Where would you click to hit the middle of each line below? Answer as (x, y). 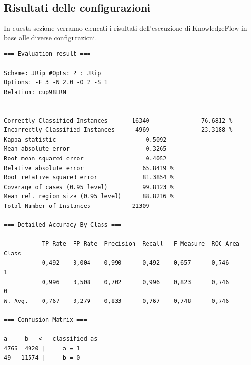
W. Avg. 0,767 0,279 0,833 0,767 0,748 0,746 (117, 301)
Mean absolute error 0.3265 (85, 149)
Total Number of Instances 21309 (77, 206)
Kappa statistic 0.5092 (85, 139)
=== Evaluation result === (47, 54)
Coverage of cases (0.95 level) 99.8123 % (89, 187)
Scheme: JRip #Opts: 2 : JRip (52, 73)
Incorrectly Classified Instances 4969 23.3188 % (118, 130)
